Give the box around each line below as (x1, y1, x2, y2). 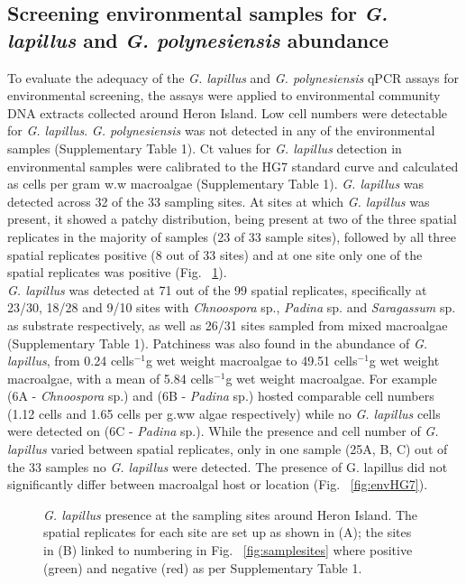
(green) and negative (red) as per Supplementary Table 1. (43, 558, 362, 577)
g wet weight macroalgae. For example (225, 368, 437, 387)
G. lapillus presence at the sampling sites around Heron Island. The (43, 505, 418, 524)
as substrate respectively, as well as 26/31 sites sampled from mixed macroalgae (7, 315, 448, 334)
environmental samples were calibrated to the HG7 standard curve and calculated (7, 156, 459, 175)
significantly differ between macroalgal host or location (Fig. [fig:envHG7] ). (7, 475, 428, 494)
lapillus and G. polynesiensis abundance (7, 25, 389, 53)
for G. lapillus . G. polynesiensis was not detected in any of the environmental (7, 121, 435, 140)
